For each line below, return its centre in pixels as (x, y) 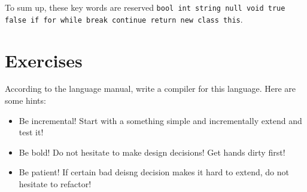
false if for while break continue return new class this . (124, 19)
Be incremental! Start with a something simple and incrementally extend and (160, 120)
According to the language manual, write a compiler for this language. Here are (151, 89)
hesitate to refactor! (55, 184)
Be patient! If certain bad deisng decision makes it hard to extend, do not (154, 172)
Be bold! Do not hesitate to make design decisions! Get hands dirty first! (152, 152)
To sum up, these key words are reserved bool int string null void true (145, 7)
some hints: (25, 100)
